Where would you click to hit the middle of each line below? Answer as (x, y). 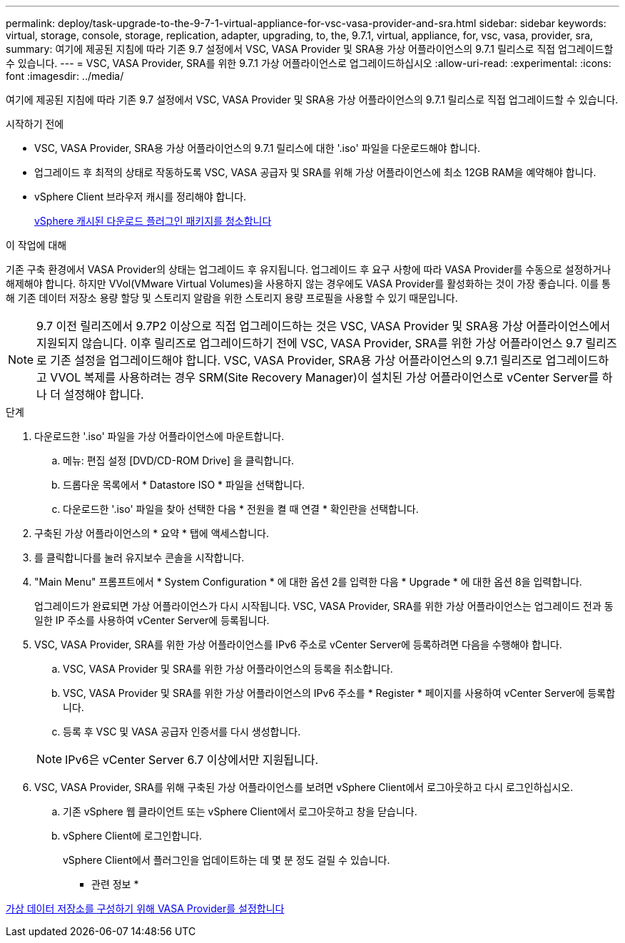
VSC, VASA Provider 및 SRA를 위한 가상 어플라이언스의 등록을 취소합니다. (228, 669)
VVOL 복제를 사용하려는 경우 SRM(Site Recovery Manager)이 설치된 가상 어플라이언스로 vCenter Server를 (325, 377)
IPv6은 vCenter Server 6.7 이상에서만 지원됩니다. (192, 760)
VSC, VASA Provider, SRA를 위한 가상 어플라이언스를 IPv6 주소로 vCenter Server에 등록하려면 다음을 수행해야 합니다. (298, 644)
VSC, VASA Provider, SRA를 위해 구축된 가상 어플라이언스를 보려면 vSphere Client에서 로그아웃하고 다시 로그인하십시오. (304, 787)
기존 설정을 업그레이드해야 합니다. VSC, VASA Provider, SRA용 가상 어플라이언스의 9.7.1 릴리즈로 (296, 360)
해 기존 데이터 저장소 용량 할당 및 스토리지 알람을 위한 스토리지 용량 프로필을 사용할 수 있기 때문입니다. (232, 298)
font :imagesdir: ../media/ (65, 76)
